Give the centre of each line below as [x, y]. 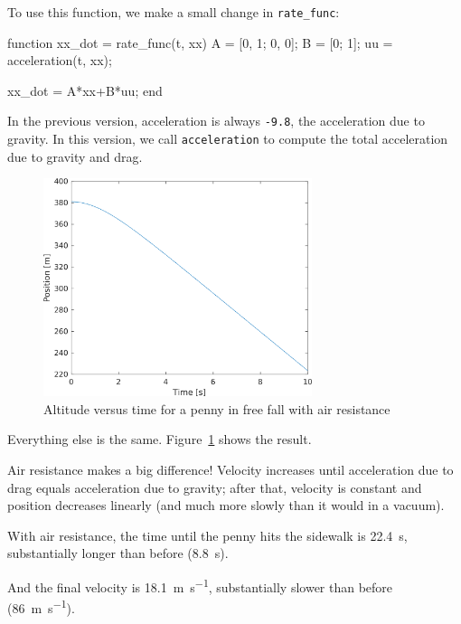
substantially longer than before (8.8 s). [118, 553]
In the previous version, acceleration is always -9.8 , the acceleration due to [216, 121]
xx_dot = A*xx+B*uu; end [85, 90]
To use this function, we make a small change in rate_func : [174, 12]
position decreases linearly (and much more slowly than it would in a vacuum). [226, 505]
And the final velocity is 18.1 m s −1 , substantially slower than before [200, 585]
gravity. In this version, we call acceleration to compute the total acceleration [228, 139]
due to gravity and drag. [75, 156]
